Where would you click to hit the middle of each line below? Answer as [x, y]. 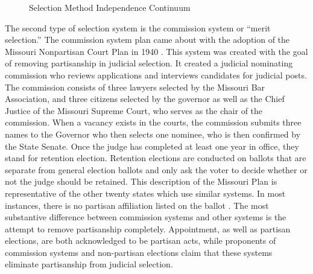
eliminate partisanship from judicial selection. [89, 264]
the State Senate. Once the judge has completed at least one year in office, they [152, 146]
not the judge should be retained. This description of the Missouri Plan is [141, 181]
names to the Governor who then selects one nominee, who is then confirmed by [153, 134]
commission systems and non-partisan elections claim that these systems [139, 252]
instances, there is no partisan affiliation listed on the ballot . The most [137, 205]
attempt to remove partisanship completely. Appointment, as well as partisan [148, 228]
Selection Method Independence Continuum [110, 7]
